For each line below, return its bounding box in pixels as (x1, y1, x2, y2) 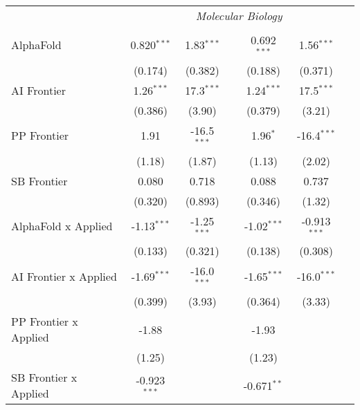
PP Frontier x (11, 313, 78, 330)
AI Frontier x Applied (11, 268, 117, 284)
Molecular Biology (195, 8, 282, 24)
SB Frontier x (11, 369, 78, 386)
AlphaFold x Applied (11, 217, 113, 234)
